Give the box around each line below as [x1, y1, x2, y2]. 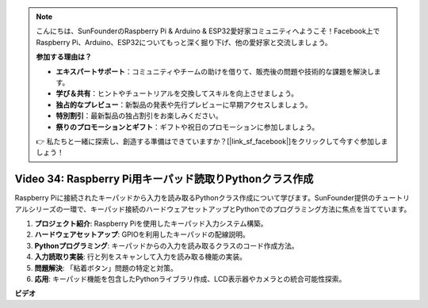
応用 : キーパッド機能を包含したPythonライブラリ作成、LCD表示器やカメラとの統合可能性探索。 [34, 274, 346, 283]
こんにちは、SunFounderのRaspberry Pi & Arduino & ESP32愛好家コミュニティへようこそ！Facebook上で [36, 26, 380, 36]
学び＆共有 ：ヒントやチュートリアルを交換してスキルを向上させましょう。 [55, 89, 299, 98]
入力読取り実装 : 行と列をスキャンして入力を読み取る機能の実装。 [34, 252, 247, 261]
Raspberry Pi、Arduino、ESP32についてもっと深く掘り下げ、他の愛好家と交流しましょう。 [36, 37, 332, 47]
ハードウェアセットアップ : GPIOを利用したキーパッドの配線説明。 [34, 230, 250, 239]
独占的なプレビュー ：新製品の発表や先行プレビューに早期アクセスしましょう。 [55, 100, 312, 109]
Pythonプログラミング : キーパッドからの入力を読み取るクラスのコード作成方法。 [34, 241, 299, 250]
